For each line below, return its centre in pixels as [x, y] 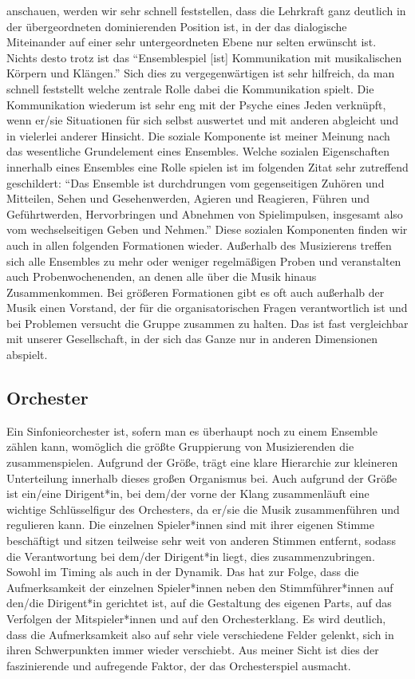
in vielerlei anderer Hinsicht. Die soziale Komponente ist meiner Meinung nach [198, 135]
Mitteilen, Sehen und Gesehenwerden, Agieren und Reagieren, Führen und [188, 198]
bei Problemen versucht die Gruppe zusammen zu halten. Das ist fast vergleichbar [207, 323]
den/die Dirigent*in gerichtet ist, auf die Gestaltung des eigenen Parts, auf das [199, 603]
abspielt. [27, 355]
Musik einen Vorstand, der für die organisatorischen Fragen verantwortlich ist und [207, 308]
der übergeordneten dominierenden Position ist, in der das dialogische [177, 26]
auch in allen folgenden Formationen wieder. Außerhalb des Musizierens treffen [199, 245]
